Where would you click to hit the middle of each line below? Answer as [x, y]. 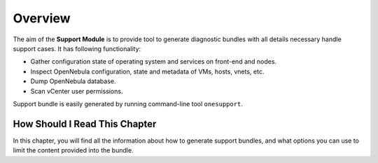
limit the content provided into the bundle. [73, 150]
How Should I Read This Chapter [85, 123]
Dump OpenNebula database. [73, 81]
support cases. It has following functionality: [77, 48]
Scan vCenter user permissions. [77, 91]
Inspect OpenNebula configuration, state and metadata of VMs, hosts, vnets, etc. [147, 71]
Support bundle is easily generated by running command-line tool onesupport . [128, 104]
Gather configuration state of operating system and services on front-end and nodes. [153, 62]
